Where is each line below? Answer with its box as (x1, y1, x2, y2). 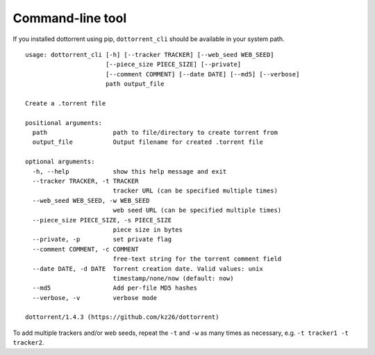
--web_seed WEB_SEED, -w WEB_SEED (32, 197, 150, 204)
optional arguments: (25, 158, 95, 166)
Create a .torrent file (25, 99, 106, 107)
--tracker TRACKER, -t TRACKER (32, 177, 139, 185)
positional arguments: (25, 119, 103, 126)
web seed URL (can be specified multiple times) (112, 206, 282, 215)
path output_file (105, 80, 165, 88)
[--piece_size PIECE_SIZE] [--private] (105, 60, 242, 69)
